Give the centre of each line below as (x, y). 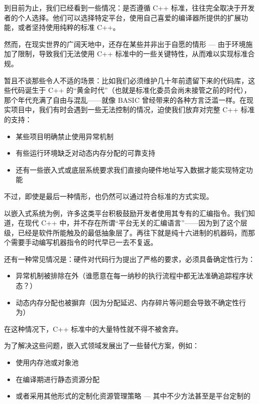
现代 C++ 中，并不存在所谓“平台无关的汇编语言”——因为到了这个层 (136, 223)
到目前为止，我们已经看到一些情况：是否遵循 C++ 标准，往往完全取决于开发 (129, 7)
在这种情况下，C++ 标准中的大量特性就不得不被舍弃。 (93, 328)
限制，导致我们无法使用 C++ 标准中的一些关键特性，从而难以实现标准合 (136, 54)
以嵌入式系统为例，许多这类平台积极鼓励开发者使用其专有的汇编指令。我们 (126, 213)
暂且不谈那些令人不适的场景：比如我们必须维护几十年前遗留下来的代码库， (126, 80)
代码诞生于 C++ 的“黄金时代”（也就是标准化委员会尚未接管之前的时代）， (131, 90)
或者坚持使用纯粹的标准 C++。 (69, 27)
